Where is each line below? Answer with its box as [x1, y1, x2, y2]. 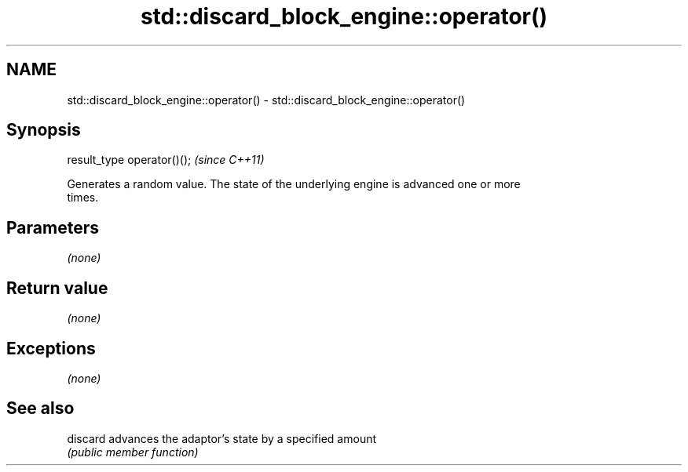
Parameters [6, 217, 99, 238]
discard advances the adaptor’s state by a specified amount [67, 431, 377, 445]
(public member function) [67, 445, 199, 459]
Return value [6, 278, 108, 298]
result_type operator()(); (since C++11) [67, 153, 265, 167]
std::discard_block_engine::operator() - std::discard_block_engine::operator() [67, 93, 466, 107]
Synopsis [6, 120, 81, 140]
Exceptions [6, 338, 96, 358]
